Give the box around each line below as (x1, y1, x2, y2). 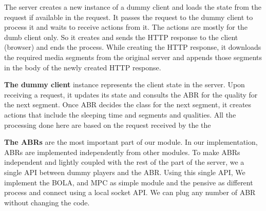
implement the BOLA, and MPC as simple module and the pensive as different (4, 177, 253, 187)
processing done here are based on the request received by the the (4, 119, 211, 130)
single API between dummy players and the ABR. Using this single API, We (4, 166, 245, 177)
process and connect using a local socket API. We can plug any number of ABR (4, 187, 256, 198)
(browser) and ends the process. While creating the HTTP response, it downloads (4, 42, 261, 52)
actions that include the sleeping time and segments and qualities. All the (4, 109, 236, 120)
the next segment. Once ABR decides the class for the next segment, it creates (4, 99, 252, 110)
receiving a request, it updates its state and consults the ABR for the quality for (4, 89, 258, 100)
